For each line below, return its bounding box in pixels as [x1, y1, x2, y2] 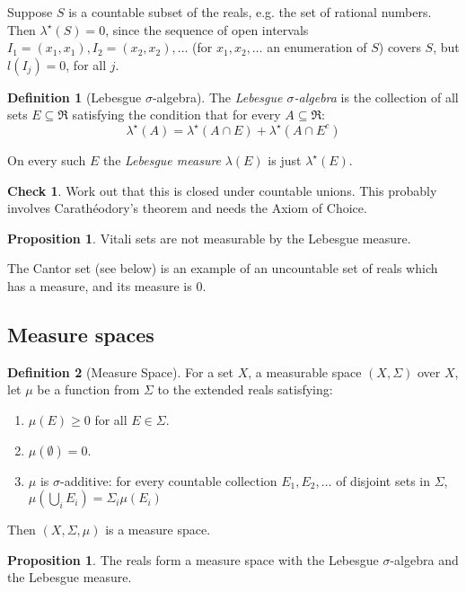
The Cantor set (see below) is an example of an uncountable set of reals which [7, 259, 438, 278]
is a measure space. [105, 520, 211, 539]
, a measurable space [248, 362, 362, 381]
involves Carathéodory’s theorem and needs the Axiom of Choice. [7, 199, 367, 217]
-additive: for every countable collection [59, 471, 277, 490]
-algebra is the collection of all [294, 87, 459, 106]
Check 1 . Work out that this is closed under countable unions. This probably [7, 181, 437, 199]
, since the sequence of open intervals [105, 20, 309, 39]
